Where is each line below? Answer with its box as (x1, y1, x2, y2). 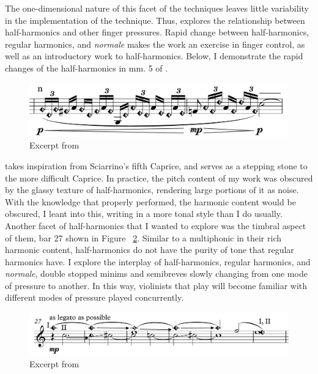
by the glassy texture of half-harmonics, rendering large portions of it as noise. (5, 183, 299, 196)
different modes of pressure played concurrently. (5, 291, 184, 304)
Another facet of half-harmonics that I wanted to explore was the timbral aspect (5, 219, 306, 232)
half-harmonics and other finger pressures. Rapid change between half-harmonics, (5, 26, 309, 38)
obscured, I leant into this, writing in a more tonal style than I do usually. (5, 207, 283, 220)
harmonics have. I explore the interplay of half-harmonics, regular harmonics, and (5, 255, 311, 268)
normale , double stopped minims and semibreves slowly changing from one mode (5, 267, 308, 280)
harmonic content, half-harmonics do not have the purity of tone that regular (5, 243, 294, 256)
